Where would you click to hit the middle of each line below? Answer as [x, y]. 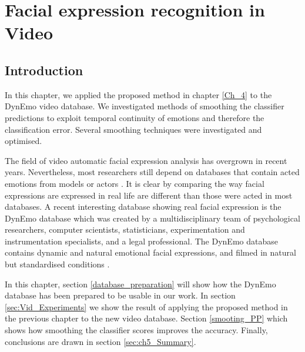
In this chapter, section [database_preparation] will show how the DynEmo [140, 284]
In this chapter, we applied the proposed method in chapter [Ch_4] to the [138, 94]
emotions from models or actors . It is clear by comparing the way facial [135, 183]
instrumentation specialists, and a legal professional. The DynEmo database [141, 241]
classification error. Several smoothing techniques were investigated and [133, 129]
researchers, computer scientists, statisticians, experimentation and [125, 229]
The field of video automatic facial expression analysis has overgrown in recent [146, 160]
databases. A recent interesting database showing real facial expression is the [143, 207]
